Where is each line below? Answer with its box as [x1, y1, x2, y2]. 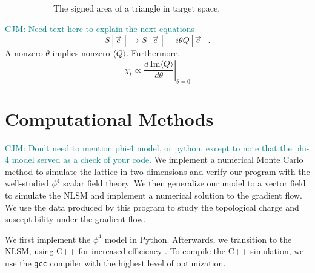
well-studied [5, 177, 49, 189]
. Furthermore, [126, 47, 181, 59]
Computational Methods [5, 106, 214, 131]
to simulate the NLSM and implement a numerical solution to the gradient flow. [5, 189, 302, 202]
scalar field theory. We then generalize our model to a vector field [63, 177, 306, 189]
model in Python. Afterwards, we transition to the [104, 232, 292, 245]
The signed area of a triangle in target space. [53, 2, 220, 14]
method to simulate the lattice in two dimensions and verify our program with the [5, 165, 310, 177]
